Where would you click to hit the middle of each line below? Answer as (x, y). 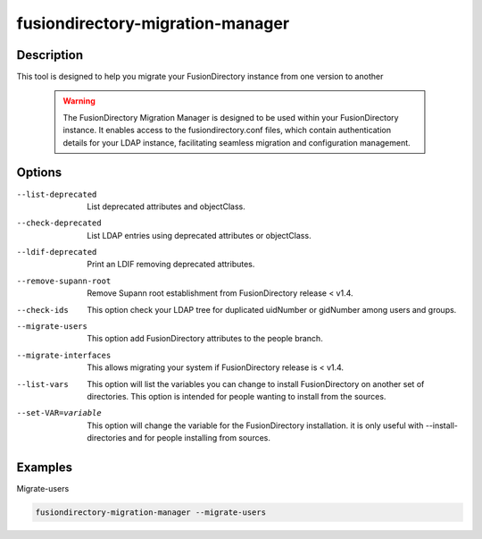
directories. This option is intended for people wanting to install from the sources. (237, 396)
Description (50, 55)
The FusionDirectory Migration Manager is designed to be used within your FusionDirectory (231, 117)
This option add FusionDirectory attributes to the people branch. (205, 339)
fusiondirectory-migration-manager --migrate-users (151, 513)
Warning (79, 101)
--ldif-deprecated (57, 252)
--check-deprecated (59, 223)
